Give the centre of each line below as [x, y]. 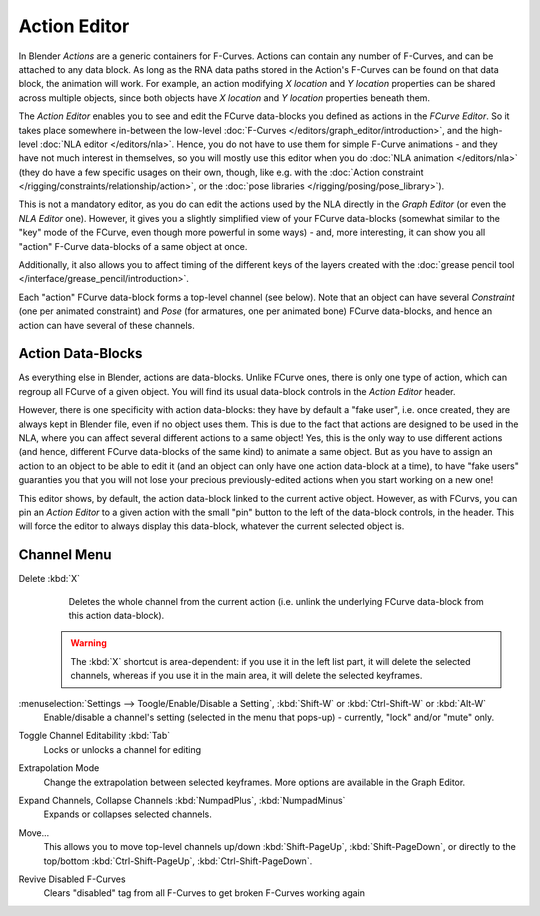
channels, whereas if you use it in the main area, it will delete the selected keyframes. [246, 676]
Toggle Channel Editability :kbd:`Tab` [94, 736]
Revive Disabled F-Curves [72, 879]
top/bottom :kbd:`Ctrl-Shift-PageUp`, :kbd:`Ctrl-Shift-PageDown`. [178, 861]
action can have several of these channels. [106, 325]
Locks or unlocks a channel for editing [122, 749]
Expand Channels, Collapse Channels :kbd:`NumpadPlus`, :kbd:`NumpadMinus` [182, 800]
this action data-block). [116, 616]
